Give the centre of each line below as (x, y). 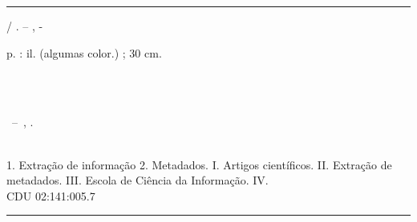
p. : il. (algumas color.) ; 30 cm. (84, 52)
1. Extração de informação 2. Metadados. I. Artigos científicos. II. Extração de (199, 164)
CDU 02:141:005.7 (51, 195)
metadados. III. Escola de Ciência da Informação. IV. (138, 180)
